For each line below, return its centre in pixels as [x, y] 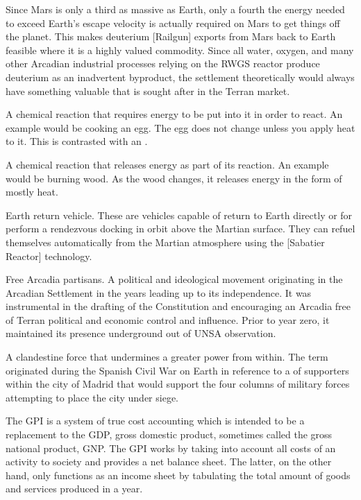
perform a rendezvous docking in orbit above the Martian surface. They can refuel [180, 229]
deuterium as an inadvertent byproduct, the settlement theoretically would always [180, 77]
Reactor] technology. [49, 256]
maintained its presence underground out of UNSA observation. [141, 333]
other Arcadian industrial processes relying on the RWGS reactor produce [163, 63]
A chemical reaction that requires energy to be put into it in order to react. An [174, 114]
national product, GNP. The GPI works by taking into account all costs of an [171, 448]
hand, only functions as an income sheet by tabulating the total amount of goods [178, 475]
